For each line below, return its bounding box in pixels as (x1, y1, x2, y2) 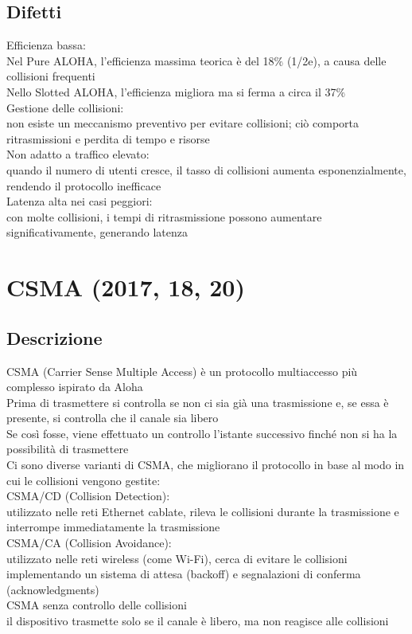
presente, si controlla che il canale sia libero (6, 409, 219, 426)
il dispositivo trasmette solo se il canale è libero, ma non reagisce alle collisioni (6, 612, 389, 628)
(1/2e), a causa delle (286, 52, 387, 68)
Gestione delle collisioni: (6, 99, 124, 115)
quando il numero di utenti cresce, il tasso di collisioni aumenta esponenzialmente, (6, 161, 406, 178)
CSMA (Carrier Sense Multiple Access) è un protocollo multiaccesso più (6, 362, 358, 379)
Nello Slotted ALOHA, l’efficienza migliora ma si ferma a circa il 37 (6, 83, 336, 100)
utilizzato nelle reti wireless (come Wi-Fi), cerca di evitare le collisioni (6, 550, 348, 566)
